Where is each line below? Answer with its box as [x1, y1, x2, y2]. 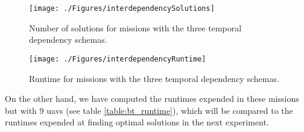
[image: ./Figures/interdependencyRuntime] [29, 54, 206, 63]
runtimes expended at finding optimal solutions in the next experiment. [5, 116, 269, 128]
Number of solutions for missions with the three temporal [29, 21, 242, 34]
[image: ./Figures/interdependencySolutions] [29, 4, 215, 13]
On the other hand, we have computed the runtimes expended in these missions [5, 92, 299, 105]
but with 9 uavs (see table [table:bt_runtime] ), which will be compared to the [5, 104, 293, 116]
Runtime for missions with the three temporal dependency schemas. [29, 72, 279, 84]
